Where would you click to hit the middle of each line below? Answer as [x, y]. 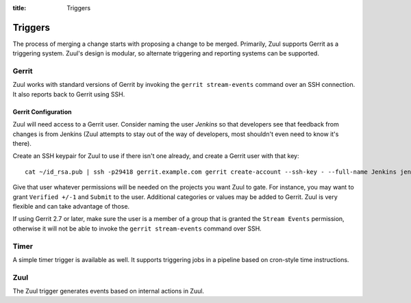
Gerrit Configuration [42, 111]
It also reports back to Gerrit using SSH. [69, 94]
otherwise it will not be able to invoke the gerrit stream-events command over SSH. [137, 228]
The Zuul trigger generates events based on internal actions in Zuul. [109, 291]
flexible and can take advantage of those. [71, 206]
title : [20, 8]
